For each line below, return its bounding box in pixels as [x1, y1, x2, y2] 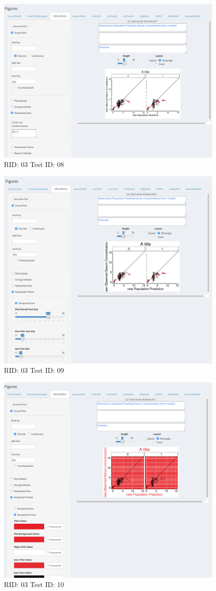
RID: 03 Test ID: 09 [4, 365, 64, 375]
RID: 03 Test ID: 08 [4, 159, 64, 169]
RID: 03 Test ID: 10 [4, 579, 64, 590]
